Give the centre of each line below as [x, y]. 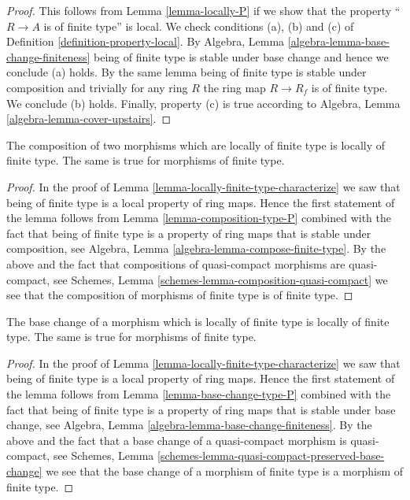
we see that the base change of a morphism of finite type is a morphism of [225, 471]
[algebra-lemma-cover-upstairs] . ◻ [89, 119]
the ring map [235, 87]
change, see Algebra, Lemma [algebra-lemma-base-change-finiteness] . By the [189, 425]
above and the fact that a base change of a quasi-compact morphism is [177, 440]
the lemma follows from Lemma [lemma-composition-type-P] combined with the [199, 218]
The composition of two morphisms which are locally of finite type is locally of [196, 144]
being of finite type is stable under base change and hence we [241, 56]
